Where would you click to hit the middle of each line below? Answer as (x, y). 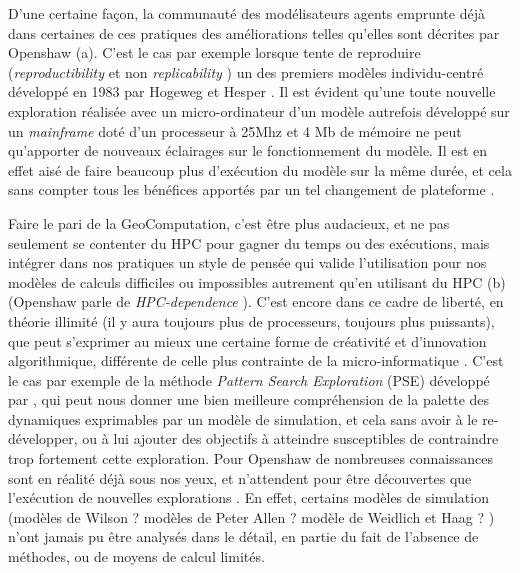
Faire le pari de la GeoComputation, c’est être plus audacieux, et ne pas (229, 222)
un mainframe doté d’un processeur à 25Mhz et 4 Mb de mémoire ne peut (235, 130)
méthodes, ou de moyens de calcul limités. (136, 556)
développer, (43, 438)
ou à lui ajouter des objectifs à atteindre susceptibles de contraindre (290, 438)
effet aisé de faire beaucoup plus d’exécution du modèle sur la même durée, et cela (260, 169)
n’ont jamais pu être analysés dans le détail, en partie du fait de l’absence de (243, 536)
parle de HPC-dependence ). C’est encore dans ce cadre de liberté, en (292, 301)
